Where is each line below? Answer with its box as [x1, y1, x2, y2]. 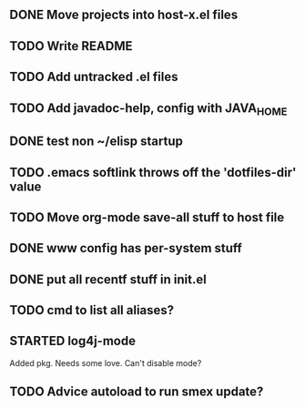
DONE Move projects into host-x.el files [9, 7, 239, 23]
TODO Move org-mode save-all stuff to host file [9, 209, 285, 225]
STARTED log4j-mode [9, 333, 137, 349]
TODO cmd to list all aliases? [9, 302, 175, 318]
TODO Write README [9, 38, 133, 54]
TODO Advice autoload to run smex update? [9, 384, 264, 400]
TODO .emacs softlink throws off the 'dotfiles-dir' [9, 164, 297, 180]
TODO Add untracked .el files [9, 69, 178, 85]
